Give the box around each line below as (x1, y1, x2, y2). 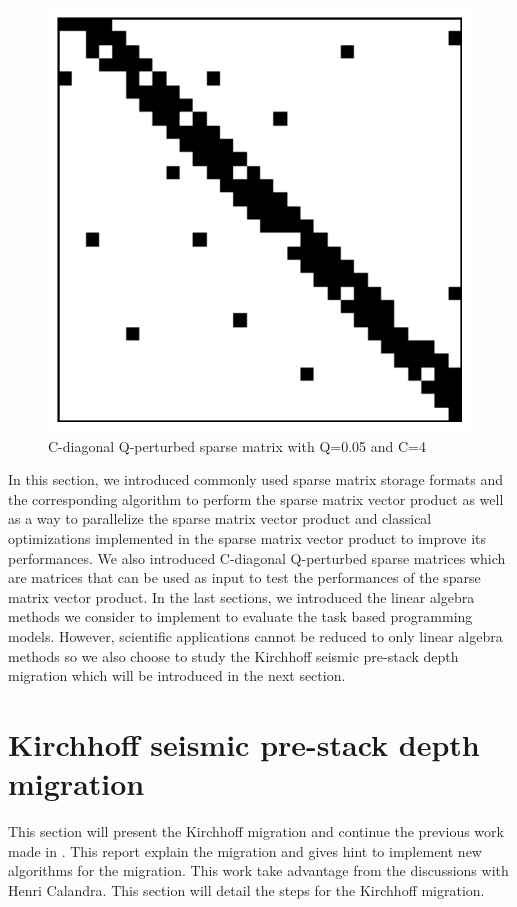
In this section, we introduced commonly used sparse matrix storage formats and (8, 469, 503, 490)
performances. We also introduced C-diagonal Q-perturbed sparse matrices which (8, 547, 506, 568)
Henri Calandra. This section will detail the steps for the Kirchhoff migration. (8, 879, 485, 900)
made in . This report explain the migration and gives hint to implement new (8, 840, 482, 861)
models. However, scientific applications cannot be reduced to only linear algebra (8, 625, 503, 646)
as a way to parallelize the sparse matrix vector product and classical (8, 508, 432, 529)
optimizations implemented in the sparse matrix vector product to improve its (8, 527, 487, 548)
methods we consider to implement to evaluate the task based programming (8, 606, 473, 627)
